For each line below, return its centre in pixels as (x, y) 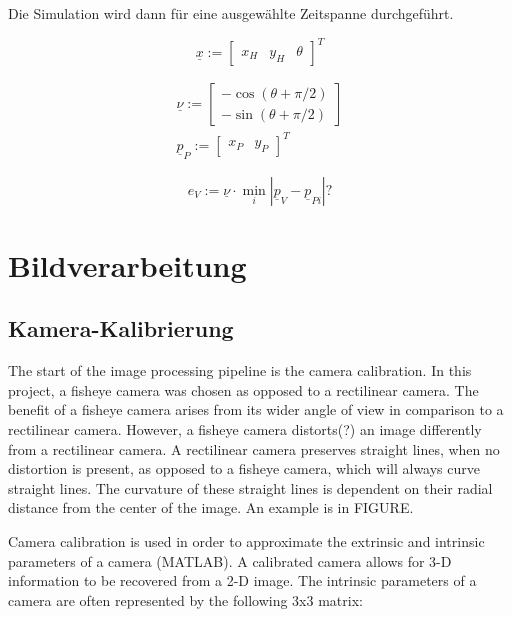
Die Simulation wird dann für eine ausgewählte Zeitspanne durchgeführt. (231, 13)
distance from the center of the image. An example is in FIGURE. (211, 507)
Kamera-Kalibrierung (121, 328)
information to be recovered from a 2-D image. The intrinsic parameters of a (242, 580)
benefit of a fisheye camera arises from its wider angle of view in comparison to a (256, 409)
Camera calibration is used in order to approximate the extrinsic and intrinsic (246, 541)
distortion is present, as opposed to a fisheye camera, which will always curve (244, 468)
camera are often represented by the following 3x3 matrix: (185, 599)
